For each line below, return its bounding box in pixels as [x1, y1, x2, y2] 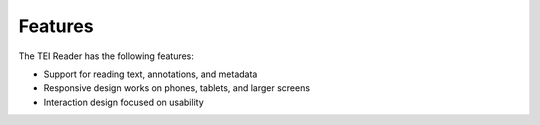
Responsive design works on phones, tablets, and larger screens [43, 82, 310, 94]
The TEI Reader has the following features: [18, 50, 195, 62]
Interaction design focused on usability [43, 96, 204, 108]
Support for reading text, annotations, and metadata [43, 68, 258, 80]
